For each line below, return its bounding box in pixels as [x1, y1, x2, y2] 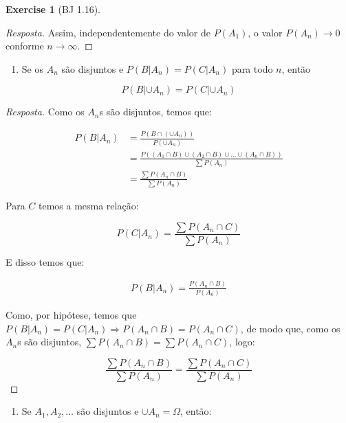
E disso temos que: [6, 254, 85, 268]
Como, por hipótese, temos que [6, 308, 137, 322]
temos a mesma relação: [38, 198, 139, 213]
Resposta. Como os [6, 104, 85, 119]
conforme [6, 38, 44, 53]
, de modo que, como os [240, 321, 340, 335]
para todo [231, 61, 273, 76]
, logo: [229, 334, 255, 349]
